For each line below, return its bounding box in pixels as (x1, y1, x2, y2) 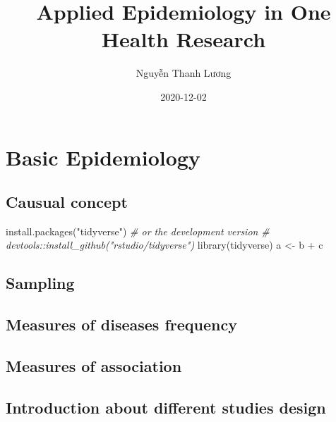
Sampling (6, 272, 75, 294)
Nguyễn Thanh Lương (136, 66, 232, 80)
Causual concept (6, 191, 128, 213)
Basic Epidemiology (6, 142, 200, 171)
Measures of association (6, 355, 182, 377)
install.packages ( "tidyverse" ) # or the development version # (6, 223, 270, 238)
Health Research (101, 25, 266, 54)
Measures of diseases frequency (6, 314, 237, 335)
